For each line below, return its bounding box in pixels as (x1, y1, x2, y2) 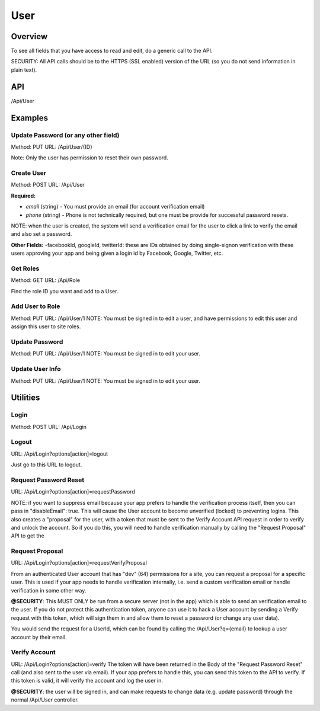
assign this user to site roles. (11, 323, 81, 330)
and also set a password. (11, 230, 72, 238)
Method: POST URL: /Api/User (11, 181, 85, 188)
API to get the (11, 532, 44, 539)
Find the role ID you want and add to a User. (11, 287, 119, 294)
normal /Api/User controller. (11, 696, 79, 703)
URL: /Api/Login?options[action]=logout (11, 450, 108, 457)
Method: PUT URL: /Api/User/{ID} (11, 143, 93, 150)
